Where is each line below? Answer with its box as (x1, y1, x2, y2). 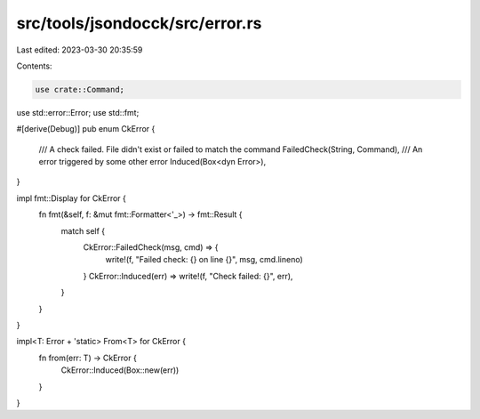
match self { (60, 225, 106, 236)
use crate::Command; (35, 85, 124, 94)
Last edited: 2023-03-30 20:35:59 (16, 44, 143, 55)
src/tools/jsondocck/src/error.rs (16, 13, 262, 33)
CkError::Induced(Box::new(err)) (60, 365, 180, 375)
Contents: (16, 60, 52, 71)
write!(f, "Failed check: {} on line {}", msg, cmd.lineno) (105, 254, 304, 265)
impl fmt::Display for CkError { (16, 192, 126, 204)
